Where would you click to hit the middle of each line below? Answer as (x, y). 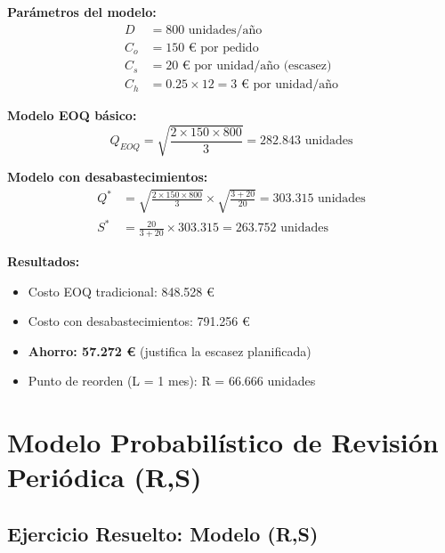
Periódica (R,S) (105, 477)
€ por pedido (223, 48)
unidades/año (225, 30)
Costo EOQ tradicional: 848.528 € (121, 291)
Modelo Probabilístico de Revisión (223, 442)
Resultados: (44, 261)
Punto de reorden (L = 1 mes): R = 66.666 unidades (172, 381)
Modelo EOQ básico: (72, 115)
